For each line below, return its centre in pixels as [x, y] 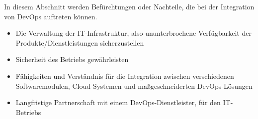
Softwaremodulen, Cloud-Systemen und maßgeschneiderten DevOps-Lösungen [134, 86]
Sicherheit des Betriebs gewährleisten [72, 59]
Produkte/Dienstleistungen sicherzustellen [80, 42]
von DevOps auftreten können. [51, 16]
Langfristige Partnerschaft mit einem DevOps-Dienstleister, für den [118, 102]
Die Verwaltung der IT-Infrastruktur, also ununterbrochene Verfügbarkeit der [133, 33]
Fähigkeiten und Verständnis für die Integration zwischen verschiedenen [125, 76]
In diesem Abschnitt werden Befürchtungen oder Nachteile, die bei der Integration [129, 6]
